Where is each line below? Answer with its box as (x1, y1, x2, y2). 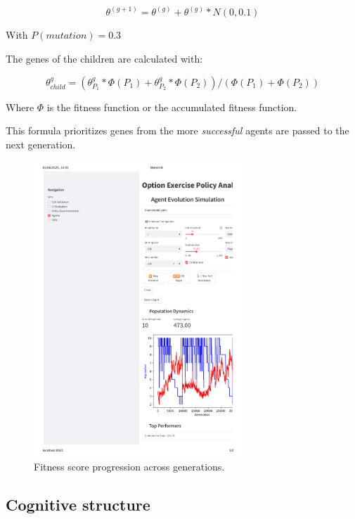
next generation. (6, 136, 76, 151)
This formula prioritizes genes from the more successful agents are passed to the (6, 123, 349, 138)
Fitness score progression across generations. (34, 459, 225, 474)
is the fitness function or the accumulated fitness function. (46, 99, 297, 114)
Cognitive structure (6, 494, 150, 515)
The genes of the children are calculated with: (6, 51, 203, 66)
